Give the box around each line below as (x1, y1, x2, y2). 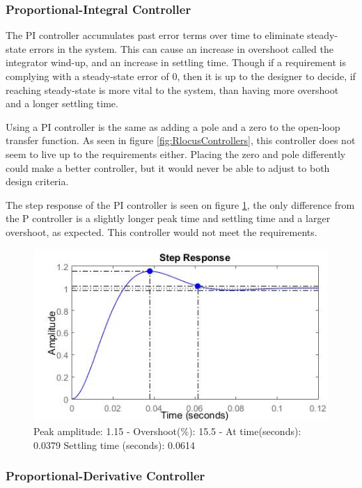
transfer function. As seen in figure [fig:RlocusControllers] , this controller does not (6, 133, 356, 148)
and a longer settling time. (6, 96, 118, 111)
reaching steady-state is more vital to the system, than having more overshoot (6, 82, 339, 97)
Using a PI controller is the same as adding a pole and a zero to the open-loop (6, 119, 340, 134)
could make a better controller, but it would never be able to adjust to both (6, 160, 330, 175)
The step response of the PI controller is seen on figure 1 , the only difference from (6, 197, 355, 212)
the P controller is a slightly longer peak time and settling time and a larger (6, 211, 331, 226)
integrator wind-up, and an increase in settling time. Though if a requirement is (6, 55, 346, 70)
